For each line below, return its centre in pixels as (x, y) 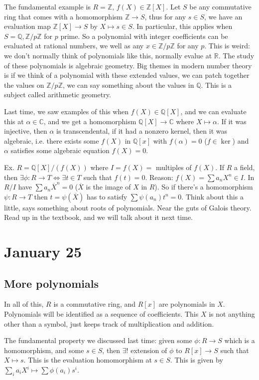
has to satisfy (107, 196)
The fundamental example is (47, 6)
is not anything (232, 314)
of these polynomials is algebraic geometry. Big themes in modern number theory (128, 65)
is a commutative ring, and (95, 304)
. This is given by (196, 360)
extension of (149, 350)
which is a (240, 340)
